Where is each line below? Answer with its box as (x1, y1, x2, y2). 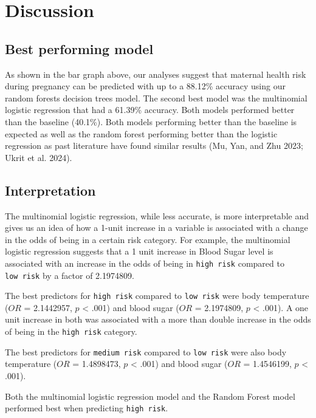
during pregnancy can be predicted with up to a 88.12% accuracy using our (5, 80, 286, 92)
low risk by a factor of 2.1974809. (5, 269, 134, 281)
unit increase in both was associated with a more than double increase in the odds (5, 313, 311, 326)
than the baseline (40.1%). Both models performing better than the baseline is (5, 115, 297, 128)
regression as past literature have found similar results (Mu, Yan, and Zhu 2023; (5, 139, 303, 152)
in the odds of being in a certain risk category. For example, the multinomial (5, 233, 290, 245)
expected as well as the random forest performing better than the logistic (5, 127, 278, 140)
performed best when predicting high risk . (5, 402, 168, 414)
